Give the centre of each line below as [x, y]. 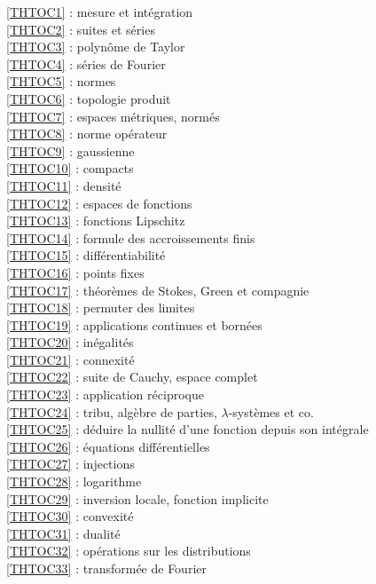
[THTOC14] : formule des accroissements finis [131, 237]
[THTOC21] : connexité [70, 359]
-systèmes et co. [271, 411]
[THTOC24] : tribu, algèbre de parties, [112, 411]
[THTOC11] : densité [64, 185]
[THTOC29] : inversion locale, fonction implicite [137, 498]
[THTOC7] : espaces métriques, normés [113, 116]
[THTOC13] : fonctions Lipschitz [96, 221]
